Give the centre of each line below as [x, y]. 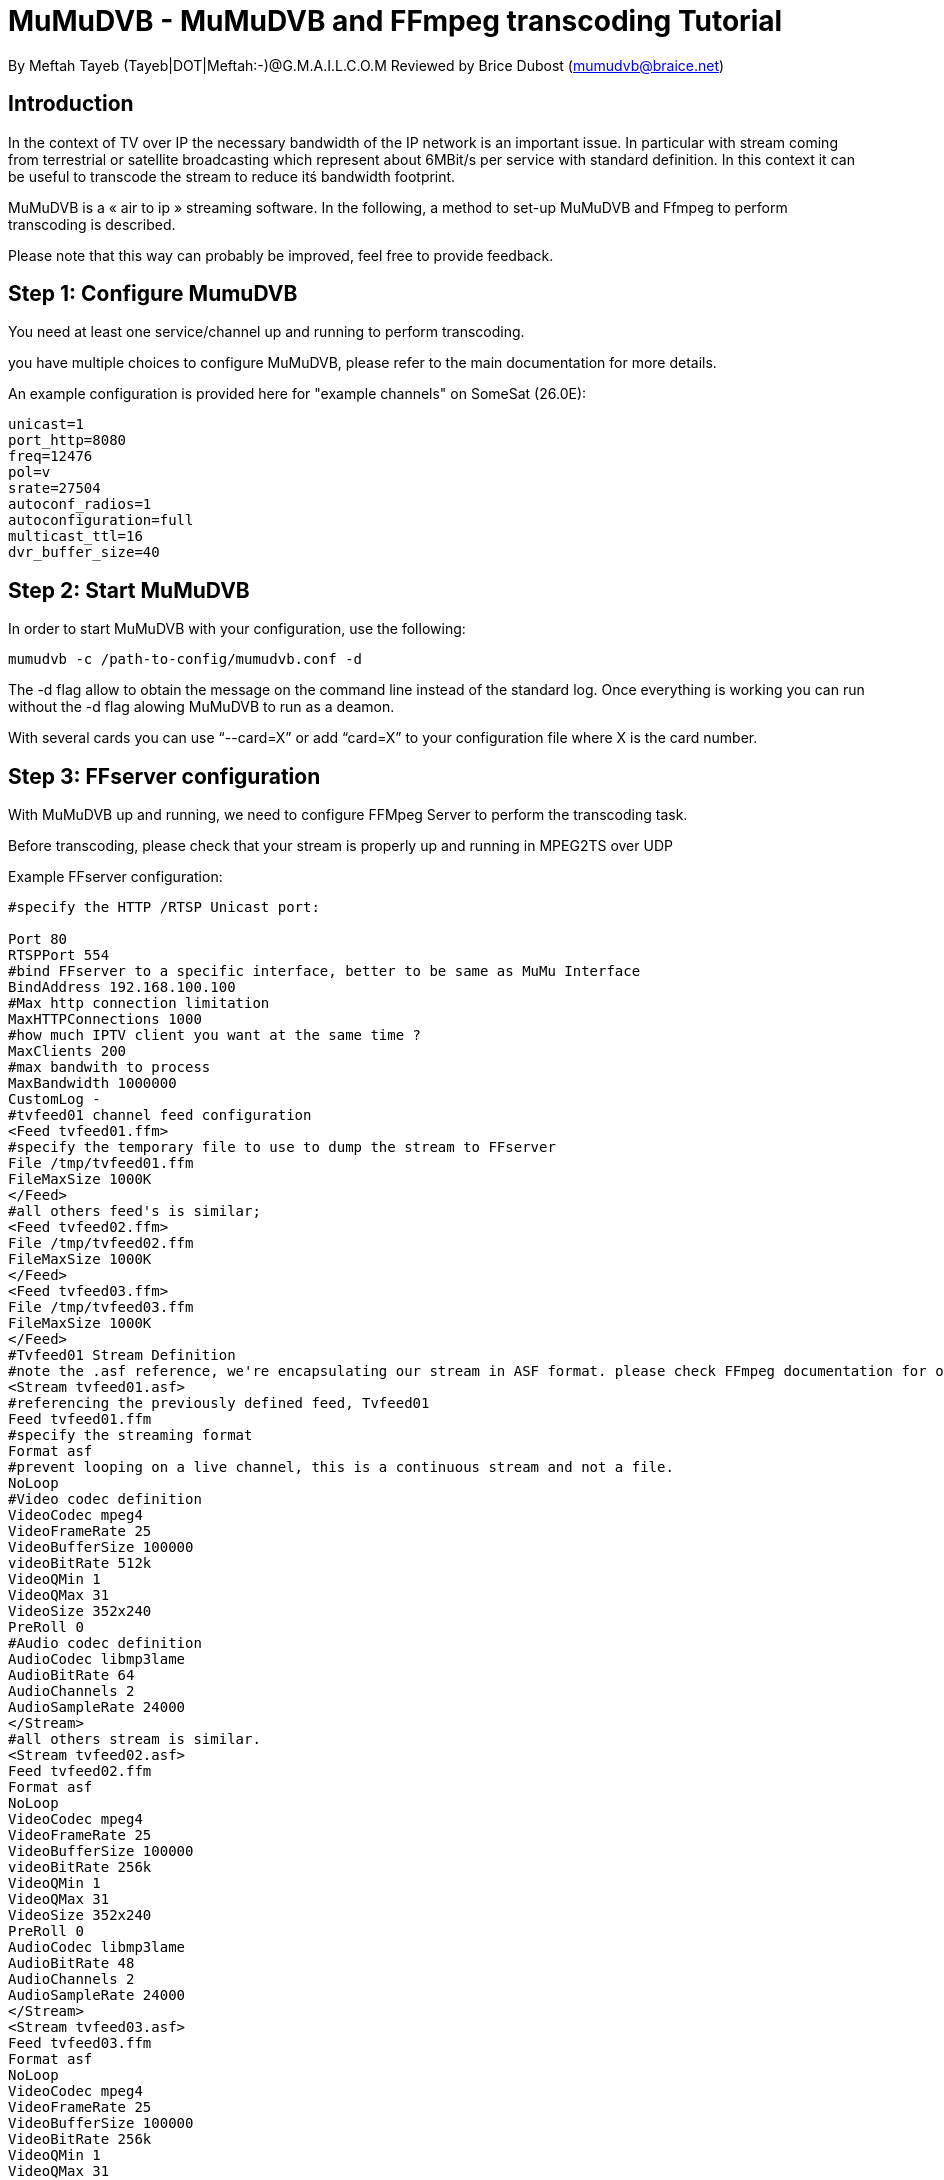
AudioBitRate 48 [71, 1963]
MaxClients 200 [67, 1051]
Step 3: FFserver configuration [164, 776]
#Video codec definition [105, 1499]
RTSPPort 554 [59, 955]
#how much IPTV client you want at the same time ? [215, 1035]
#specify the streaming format [130, 1435]
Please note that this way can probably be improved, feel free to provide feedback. [281, 255]
